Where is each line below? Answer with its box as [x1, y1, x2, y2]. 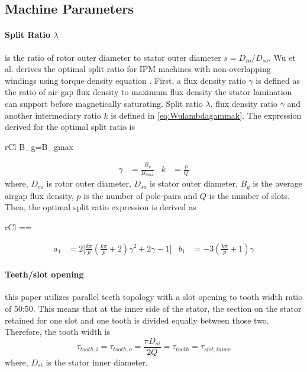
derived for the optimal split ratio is [5, 120, 135, 133]
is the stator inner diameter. [46, 355, 148, 368]
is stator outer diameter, [150, 177, 238, 190]
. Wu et [268, 51, 296, 63]
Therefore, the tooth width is [5, 325, 111, 338]
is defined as [256, 74, 300, 86]
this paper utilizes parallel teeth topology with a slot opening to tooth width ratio [5, 291, 303, 303]
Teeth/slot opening [5, 268, 84, 280]
